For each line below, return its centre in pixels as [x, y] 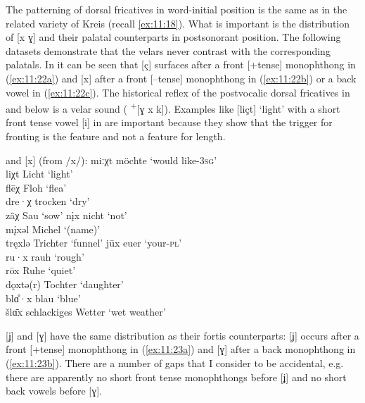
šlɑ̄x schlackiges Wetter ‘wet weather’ [86, 312]
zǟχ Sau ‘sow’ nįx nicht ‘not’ [66, 215]
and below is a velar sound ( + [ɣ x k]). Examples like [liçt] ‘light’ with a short [173, 107]
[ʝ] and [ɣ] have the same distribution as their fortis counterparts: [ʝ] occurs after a [182, 335]
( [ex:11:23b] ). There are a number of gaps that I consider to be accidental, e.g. [175, 362]
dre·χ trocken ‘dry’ [48, 201]
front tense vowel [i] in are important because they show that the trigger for [169, 122]
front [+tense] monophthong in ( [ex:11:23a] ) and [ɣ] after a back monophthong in [181, 349]
